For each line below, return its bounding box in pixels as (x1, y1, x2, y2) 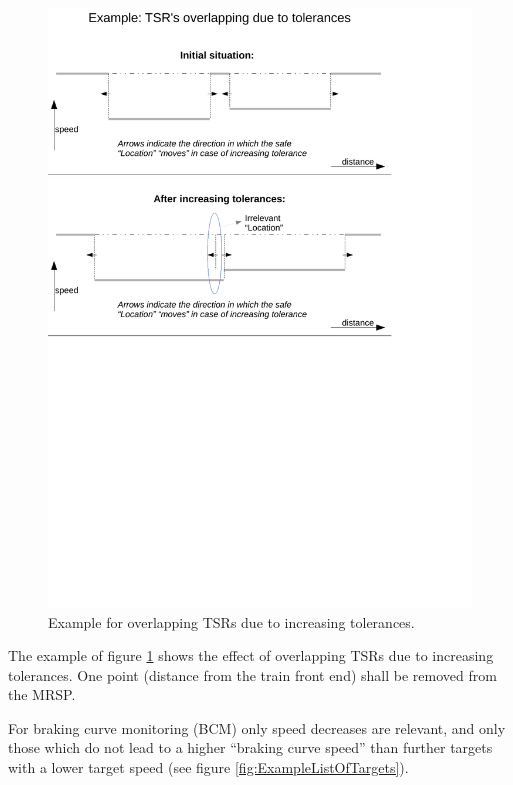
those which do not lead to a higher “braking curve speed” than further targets (8, 737, 493, 758)
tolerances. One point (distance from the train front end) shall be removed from (8, 664, 497, 685)
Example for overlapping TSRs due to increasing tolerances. (48, 611, 415, 632)
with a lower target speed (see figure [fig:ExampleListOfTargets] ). (8, 757, 409, 778)
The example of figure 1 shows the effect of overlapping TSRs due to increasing (8, 645, 494, 666)
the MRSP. (8, 684, 76, 705)
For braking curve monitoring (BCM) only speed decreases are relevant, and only (8, 717, 506, 738)
